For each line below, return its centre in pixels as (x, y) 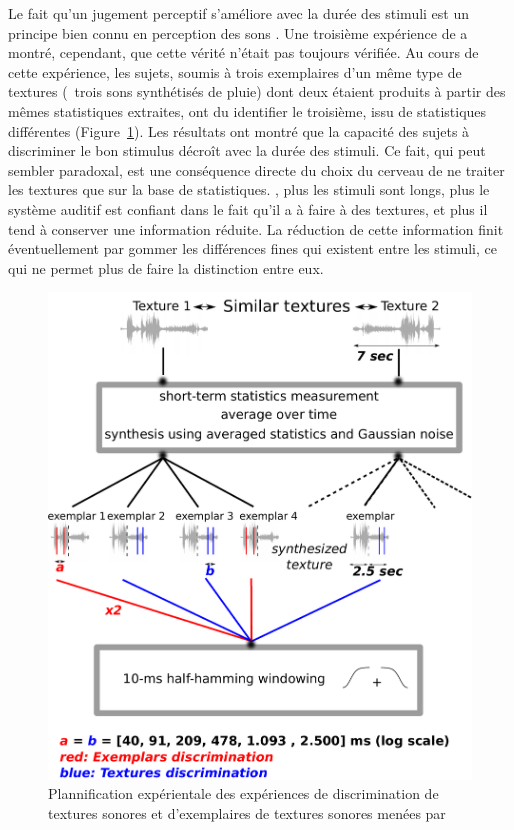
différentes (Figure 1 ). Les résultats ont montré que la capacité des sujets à (239, 130)
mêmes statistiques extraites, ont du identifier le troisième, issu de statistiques (247, 110)
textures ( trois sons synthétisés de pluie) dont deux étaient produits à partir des (257, 91)
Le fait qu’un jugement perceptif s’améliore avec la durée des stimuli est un (239, 13)
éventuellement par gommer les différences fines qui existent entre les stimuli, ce (252, 248)
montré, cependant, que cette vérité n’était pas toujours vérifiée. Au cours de (243, 52)
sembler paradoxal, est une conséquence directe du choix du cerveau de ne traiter (256, 169)
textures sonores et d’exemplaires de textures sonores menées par (247, 812)
